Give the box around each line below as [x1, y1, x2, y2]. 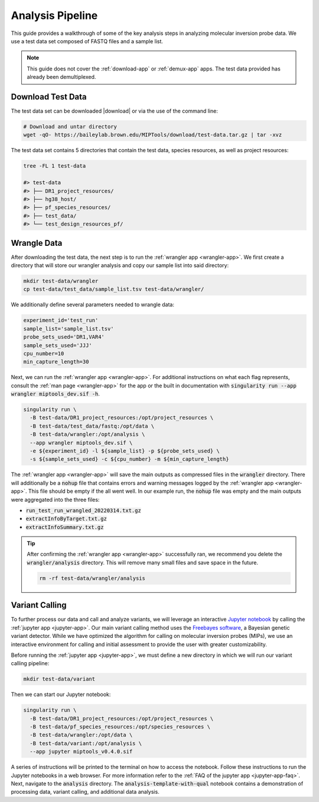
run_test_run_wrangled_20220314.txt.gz [25, 507, 141, 514]
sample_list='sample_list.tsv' [23, 325, 115, 332]
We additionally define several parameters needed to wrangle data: [11, 301, 174, 308]
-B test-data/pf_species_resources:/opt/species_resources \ [30, 723, 211, 730]
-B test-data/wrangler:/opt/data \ [30, 732, 133, 739]
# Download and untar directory [23, 123, 118, 130]
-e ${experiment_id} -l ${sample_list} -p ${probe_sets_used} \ [30, 447, 220, 454]
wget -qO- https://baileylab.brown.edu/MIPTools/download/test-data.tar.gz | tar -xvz [23, 131, 282, 139]
